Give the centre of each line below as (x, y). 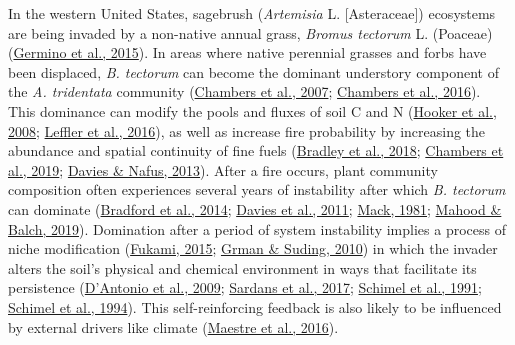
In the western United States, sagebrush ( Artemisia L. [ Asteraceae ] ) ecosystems (252, 13)
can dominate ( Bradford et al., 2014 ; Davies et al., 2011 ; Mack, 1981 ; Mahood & (255, 208)
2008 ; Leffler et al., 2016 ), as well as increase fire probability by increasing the (247, 130)
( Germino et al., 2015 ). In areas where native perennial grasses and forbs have (247, 52)
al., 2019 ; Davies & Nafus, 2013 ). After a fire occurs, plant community (223, 169)
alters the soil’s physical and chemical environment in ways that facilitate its (242, 267)
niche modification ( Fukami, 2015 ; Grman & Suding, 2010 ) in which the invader (253, 248)
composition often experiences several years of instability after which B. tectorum (257, 189)
